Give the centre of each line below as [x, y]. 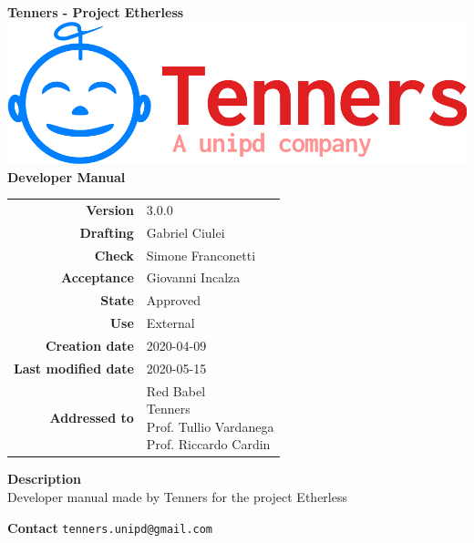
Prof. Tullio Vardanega [210, 426]
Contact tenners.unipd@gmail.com [110, 527]
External [170, 323]
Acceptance [97, 277]
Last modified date [74, 368]
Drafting [107, 232]
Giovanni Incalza [193, 277]
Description [45, 479]
